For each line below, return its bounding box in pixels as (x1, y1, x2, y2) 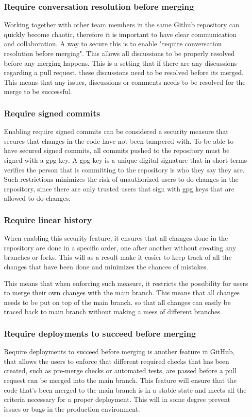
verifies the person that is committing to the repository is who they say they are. (4, 164, 245, 174)
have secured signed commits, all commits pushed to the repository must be (4, 145, 230, 155)
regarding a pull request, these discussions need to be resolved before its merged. (4, 67, 244, 77)
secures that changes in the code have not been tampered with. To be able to (4, 135, 234, 146)
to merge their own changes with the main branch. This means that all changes (4, 287, 240, 298)
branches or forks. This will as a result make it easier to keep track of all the (4, 252, 232, 262)
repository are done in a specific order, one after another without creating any (4, 242, 236, 252)
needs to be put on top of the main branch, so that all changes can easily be (4, 297, 231, 307)
